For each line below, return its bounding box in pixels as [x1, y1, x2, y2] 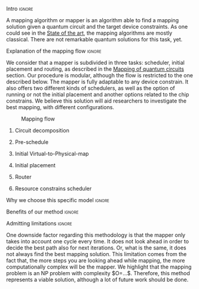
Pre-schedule [14, 139, 49, 146]
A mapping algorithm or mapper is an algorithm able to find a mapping [6, 17, 179, 23]
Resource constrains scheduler [14, 185, 92, 192]
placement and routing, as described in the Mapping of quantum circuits [6, 65, 184, 73]
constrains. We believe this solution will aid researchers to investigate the [6, 97, 187, 104]
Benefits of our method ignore [6, 208, 79, 215]
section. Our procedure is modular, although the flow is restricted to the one [6, 72, 193, 79]
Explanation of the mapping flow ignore [6, 47, 102, 55]
